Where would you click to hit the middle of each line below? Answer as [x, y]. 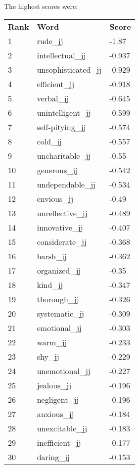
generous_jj [57, 170]
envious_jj [55, 198]
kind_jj [50, 284]
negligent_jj [58, 399]
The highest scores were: [41, 6]
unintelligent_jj [64, 112]
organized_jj [59, 270]
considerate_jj [62, 241]
